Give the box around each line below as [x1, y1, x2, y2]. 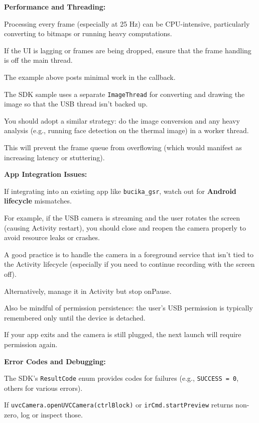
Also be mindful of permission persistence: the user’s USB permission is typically [4, 302, 253, 313]
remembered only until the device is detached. [4, 312, 146, 323]
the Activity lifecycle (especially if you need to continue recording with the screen [4, 259, 255, 269]
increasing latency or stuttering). [4, 152, 105, 162]
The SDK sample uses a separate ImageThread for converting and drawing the [4, 88, 245, 99]
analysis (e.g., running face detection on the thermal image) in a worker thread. [4, 125, 249, 136]
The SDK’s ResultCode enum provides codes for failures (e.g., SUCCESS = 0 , [4, 373, 239, 383]
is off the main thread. [4, 55, 73, 65]
